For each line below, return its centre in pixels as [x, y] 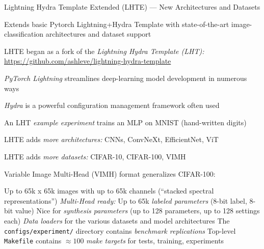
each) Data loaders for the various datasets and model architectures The [117, 220]
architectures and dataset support [98, 34]
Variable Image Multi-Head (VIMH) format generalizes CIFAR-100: [110, 173]
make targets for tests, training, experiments [155, 241]
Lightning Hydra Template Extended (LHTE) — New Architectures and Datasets [132, 7]
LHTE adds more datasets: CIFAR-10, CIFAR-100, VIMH [95, 156]
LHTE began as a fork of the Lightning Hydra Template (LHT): [104, 51]
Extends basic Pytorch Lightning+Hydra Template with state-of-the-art [117, 24]
